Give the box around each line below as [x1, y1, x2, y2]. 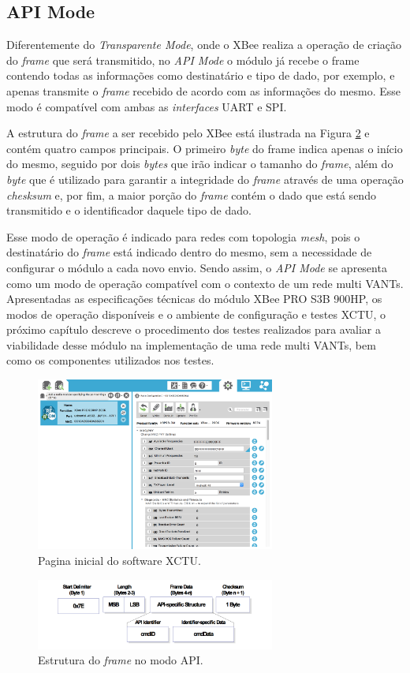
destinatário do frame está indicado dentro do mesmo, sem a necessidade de [6, 244, 372, 260]
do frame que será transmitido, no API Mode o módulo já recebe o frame [6, 51, 360, 68]
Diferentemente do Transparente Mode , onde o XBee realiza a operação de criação [6, 36, 402, 53]
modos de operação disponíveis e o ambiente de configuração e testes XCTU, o [6, 305, 386, 322]
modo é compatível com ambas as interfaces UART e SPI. [6, 98, 287, 114]
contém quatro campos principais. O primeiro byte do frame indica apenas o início [6, 140, 403, 156]
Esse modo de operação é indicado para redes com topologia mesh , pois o [6, 228, 360, 245]
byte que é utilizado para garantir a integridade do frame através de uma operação [6, 170, 404, 187]
